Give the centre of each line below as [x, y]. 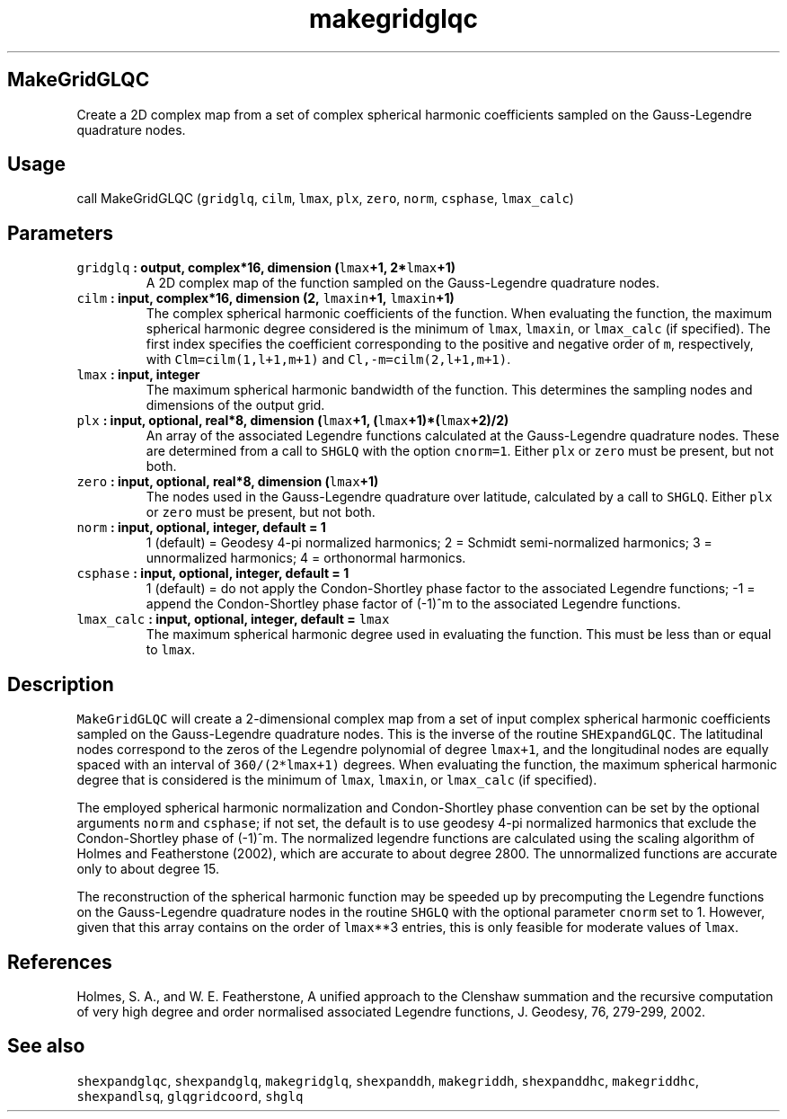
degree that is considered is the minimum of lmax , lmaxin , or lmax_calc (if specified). [337, 780]
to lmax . [171, 650]
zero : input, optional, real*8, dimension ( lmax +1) [228, 482]
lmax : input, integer [138, 375]
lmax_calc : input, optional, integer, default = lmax [233, 619]
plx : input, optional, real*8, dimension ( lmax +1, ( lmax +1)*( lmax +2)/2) [293, 421]
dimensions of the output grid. [235, 405]
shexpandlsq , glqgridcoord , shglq [190, 1096]
